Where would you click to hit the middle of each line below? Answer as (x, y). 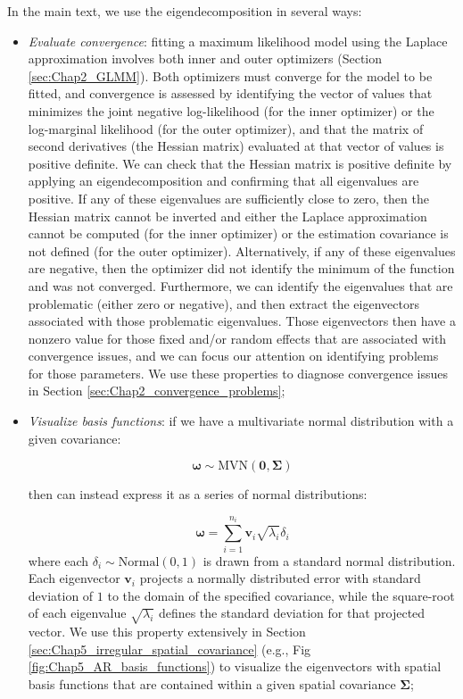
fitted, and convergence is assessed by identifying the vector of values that (230, 93)
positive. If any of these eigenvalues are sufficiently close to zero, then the (228, 198)
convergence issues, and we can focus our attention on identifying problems (233, 356)
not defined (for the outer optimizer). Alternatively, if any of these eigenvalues (242, 250)
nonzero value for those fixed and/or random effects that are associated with (237, 338)
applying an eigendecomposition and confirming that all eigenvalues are (223, 181)
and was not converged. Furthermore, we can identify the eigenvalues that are (240, 285)
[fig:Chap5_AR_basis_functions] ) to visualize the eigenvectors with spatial (235, 666)
